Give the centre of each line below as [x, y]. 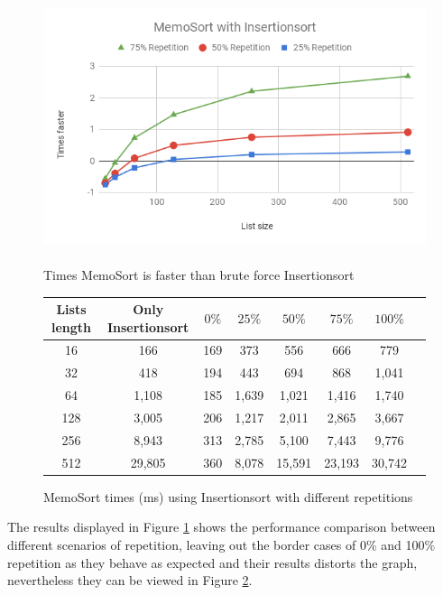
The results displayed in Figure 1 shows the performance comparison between [221, 527]
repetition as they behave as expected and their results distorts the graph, [212, 562]
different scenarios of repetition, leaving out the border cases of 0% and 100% [221, 544]
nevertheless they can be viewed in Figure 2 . [130, 580]
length [71, 326]
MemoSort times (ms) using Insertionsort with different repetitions [228, 496]
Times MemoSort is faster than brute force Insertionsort [199, 274]
